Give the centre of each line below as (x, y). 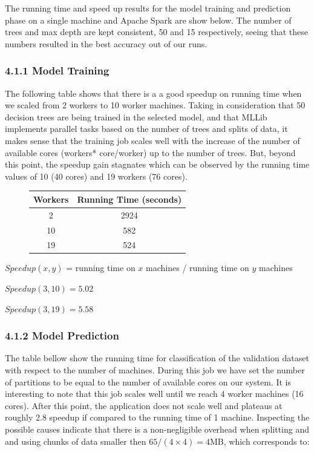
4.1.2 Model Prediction (62, 336)
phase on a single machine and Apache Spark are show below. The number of (148, 20)
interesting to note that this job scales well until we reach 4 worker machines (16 (154, 394)
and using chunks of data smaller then (76, 441)
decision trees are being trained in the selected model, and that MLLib (136, 116)
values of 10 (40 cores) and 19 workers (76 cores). (96, 176)
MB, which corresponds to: (260, 441)
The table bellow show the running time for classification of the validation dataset (157, 358)
